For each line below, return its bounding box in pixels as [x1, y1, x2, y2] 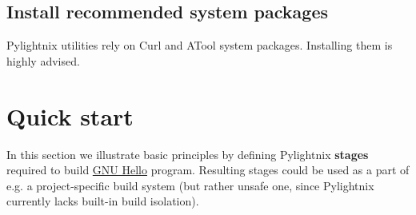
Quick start [6, 99, 134, 132]
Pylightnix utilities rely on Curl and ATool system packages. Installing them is [6, 37, 393, 54]
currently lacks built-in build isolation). [6, 193, 199, 209]
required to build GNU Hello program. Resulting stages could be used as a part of [6, 161, 410, 178]
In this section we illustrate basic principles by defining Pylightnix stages [6, 145, 369, 162]
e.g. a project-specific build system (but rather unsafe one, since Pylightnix [6, 177, 374, 193]
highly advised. [6, 52, 80, 69]
